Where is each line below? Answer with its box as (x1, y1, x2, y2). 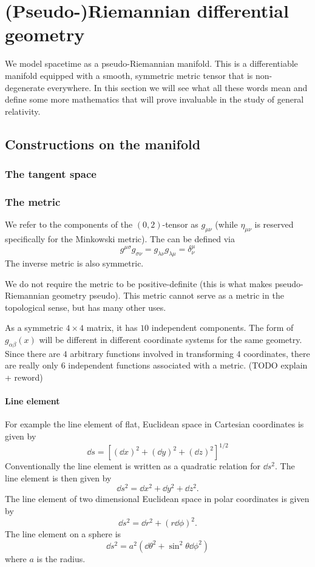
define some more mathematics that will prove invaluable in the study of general (5, 93, 304, 106)
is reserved (254, 218, 294, 231)
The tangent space (5, 166, 97, 181)
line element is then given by (5, 471, 112, 484)
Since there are (5, 347, 61, 359)
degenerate (5, 81, 45, 93)
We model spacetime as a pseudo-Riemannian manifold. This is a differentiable (5, 57, 298, 70)
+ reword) (5, 371, 43, 384)
